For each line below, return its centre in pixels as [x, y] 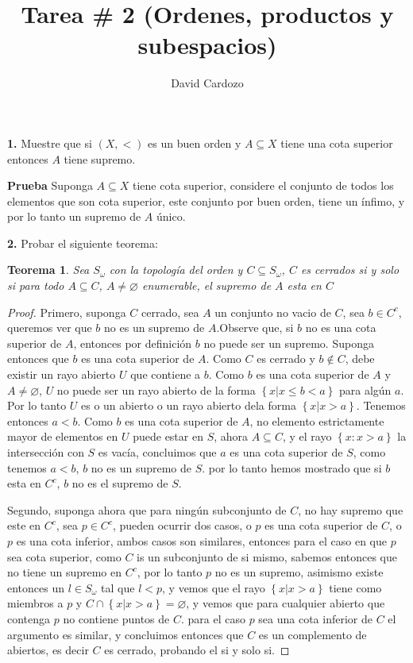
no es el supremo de [120, 483]
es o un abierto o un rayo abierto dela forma [189, 405]
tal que [118, 587]
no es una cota [341, 328]
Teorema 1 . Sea [48, 270]
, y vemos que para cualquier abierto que [286, 603]
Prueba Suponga [50, 185]
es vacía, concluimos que [157, 452]
